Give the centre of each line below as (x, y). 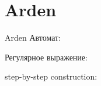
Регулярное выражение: (46, 57)
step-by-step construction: (51, 76)
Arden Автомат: (33, 37)
